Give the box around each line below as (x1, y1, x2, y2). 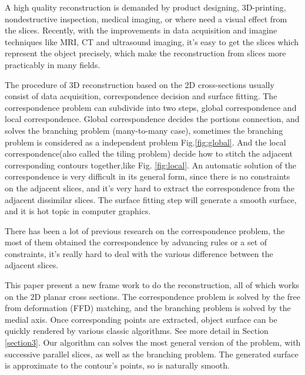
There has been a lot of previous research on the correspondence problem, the (5, 224, 285, 237)
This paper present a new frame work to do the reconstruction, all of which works (5, 279, 300, 291)
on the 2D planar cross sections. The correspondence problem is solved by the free (5, 290, 300, 302)
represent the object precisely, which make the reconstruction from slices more (5, 47, 286, 59)
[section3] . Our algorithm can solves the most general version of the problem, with (5, 336, 301, 349)
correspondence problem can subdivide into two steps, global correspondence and (5, 101, 297, 113)
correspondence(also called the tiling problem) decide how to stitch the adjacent (5, 147, 293, 160)
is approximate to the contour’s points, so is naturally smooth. (5, 359, 230, 371)
